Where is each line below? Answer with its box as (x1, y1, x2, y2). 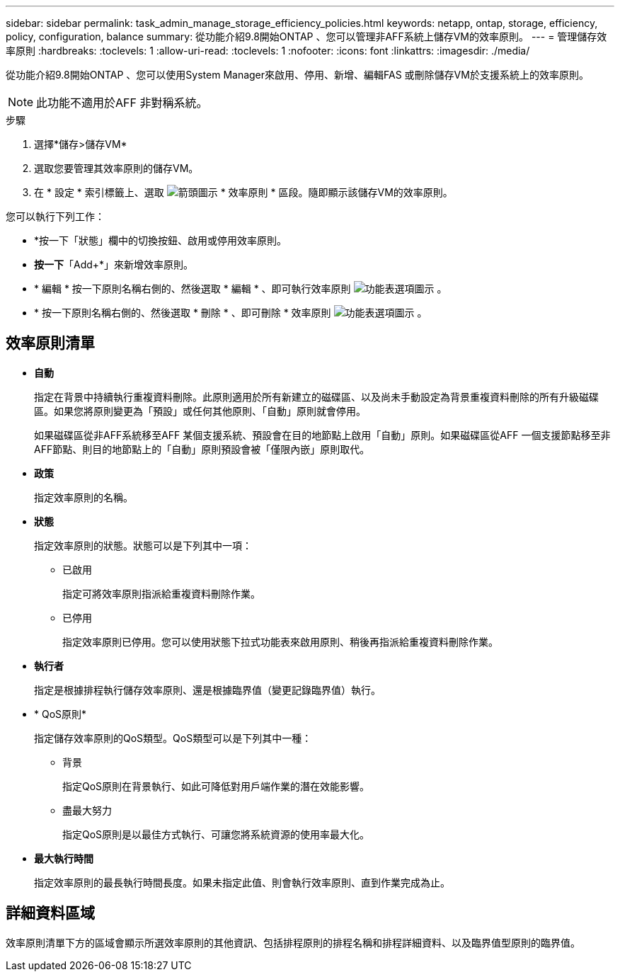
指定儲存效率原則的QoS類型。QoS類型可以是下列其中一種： (34, 731, 312, 744)
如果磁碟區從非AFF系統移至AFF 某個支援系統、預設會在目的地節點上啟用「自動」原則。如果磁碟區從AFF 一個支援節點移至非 (34, 428, 611, 441)
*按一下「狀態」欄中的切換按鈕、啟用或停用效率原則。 (34, 234, 287, 246)
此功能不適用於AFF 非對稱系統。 (36, 96, 208, 110)
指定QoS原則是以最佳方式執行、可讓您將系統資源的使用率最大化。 (62, 828, 370, 840)
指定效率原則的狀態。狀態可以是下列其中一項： (34, 539, 252, 552)
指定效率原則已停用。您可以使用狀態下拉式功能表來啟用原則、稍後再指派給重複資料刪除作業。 (62, 635, 498, 648)
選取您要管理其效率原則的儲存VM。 (34, 162, 199, 174)
